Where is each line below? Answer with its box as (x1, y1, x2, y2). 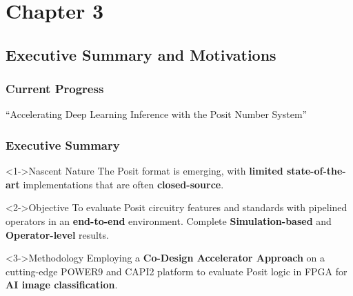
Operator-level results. (6, 227, 109, 241)
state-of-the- (287, 164, 346, 178)
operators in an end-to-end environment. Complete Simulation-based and (6, 213, 332, 228)
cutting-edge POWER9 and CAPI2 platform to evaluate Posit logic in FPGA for (6, 264, 347, 278)
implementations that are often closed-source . (23, 177, 224, 191)
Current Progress (6, 80, 104, 97)
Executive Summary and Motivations (6, 43, 276, 65)
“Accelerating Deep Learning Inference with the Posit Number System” (6, 107, 307, 121)
